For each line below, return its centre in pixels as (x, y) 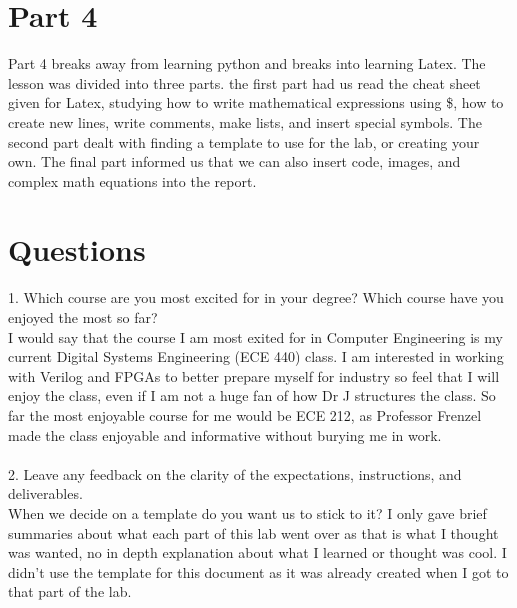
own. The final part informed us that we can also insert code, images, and (234, 161)
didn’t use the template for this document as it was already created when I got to (258, 571)
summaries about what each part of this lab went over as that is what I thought (253, 532)
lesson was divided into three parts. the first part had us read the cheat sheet (244, 82)
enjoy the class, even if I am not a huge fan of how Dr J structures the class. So (252, 395)
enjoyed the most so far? (83, 317)
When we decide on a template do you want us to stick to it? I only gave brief (247, 512)
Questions (77, 249)
